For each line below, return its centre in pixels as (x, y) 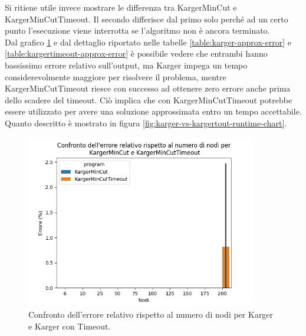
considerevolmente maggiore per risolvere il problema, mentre (116, 76)
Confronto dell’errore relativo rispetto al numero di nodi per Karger (151, 314)
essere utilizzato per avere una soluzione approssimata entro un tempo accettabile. (153, 111)
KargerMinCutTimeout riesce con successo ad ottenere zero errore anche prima (148, 88)
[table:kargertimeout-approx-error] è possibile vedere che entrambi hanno (136, 53)
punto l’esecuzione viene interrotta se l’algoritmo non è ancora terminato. (137, 30)
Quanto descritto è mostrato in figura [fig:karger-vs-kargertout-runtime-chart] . (146, 123)
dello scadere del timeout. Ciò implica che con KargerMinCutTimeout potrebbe (149, 100)
